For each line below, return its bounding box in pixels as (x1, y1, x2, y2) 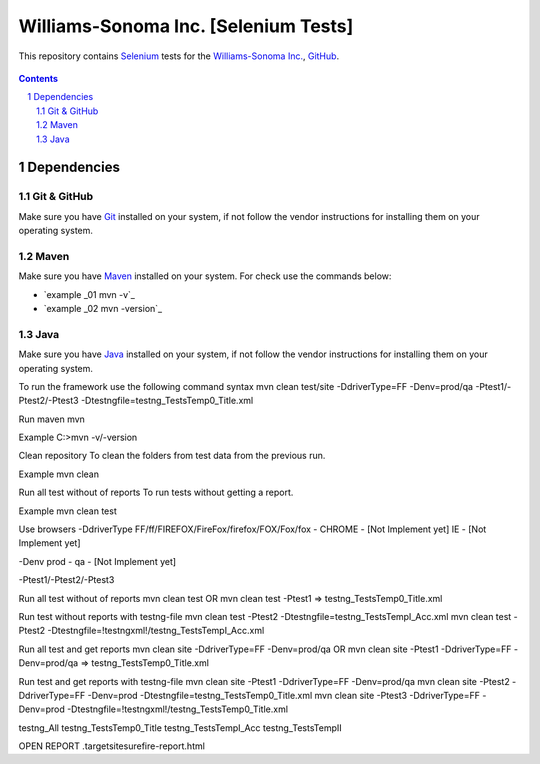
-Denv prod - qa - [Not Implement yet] (18, 555, 177, 567)
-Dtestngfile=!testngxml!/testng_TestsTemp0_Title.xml (66, 703, 289, 715)
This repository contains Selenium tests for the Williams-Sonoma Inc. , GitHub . (18, 50, 340, 62)
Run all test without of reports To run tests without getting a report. (18, 486, 294, 499)
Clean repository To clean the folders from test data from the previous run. (18, 450, 326, 462)
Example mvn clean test (18, 505, 117, 517)
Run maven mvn (18, 413, 85, 425)
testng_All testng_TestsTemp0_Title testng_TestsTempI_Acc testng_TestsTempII (18, 721, 342, 734)
